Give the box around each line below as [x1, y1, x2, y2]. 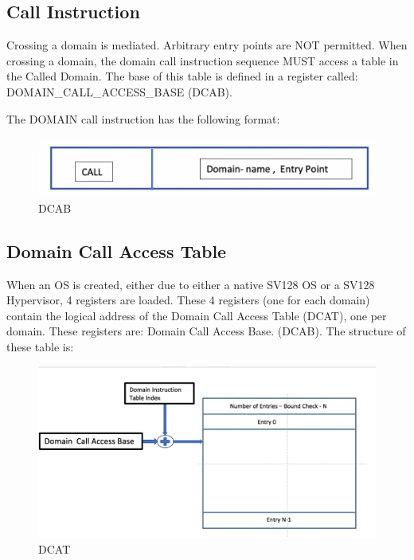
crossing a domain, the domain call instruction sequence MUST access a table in [6, 52, 399, 69]
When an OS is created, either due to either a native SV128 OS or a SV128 [6, 276, 375, 292]
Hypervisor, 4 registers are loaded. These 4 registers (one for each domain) [6, 292, 370, 308]
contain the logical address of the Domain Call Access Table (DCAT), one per [6, 307, 387, 323]
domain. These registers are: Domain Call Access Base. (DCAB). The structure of [6, 323, 406, 339]
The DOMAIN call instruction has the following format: [6, 110, 280, 127]
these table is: [6, 338, 74, 354]
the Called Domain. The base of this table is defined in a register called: [6, 68, 358, 84]
